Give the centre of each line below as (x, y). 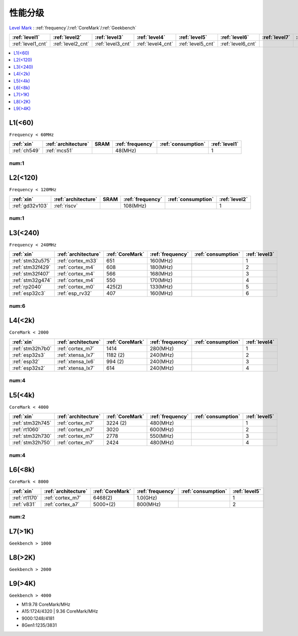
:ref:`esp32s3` (29, 355)
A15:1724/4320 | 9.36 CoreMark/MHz (60, 611)
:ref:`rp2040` (27, 287)
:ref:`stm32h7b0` (32, 349)
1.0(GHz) (147, 497)
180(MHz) (161, 267)
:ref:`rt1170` (25, 497)
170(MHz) (161, 281)
